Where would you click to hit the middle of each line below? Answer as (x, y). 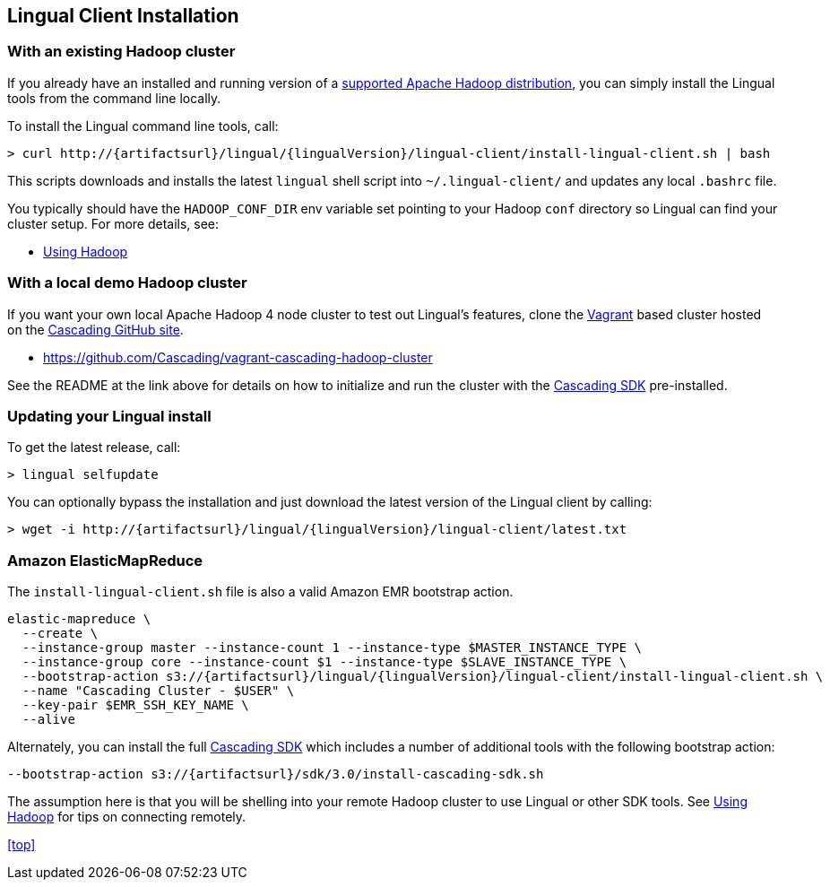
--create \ (60, 634)
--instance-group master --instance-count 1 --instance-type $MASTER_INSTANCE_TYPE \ (332, 648)
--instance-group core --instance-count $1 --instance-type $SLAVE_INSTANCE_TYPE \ (324, 662)
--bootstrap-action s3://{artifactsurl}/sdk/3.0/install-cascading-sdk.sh (276, 774)
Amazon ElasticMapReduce (105, 560)
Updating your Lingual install (109, 416)
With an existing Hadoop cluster (121, 52)
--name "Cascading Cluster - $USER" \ (158, 691)
